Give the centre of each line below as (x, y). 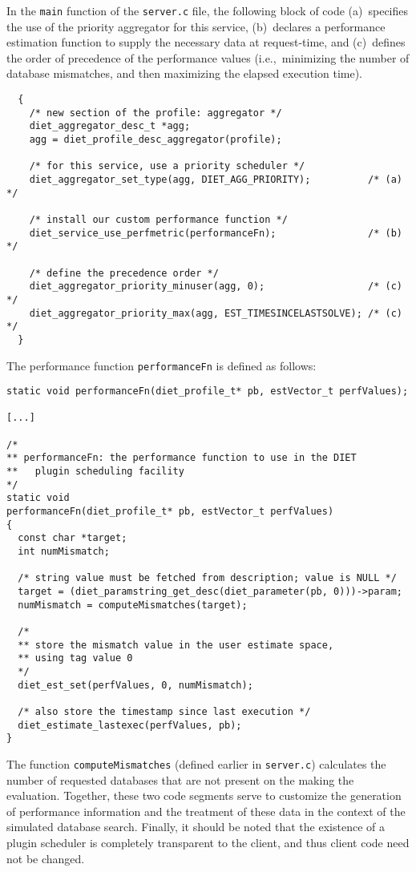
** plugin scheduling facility (95, 472)
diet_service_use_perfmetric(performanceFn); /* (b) (216, 233)
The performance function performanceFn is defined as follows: (162, 365)
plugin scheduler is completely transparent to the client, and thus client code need (208, 842)
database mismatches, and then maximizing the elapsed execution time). (184, 73)
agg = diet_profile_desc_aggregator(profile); (155, 139)
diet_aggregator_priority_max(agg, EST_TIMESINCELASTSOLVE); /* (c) (216, 313)
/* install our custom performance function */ (158, 219)
